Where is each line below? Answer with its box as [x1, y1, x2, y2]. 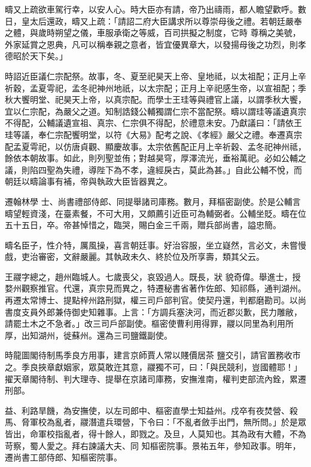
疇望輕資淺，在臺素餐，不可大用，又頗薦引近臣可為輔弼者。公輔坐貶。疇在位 [5, 207, 306, 219]
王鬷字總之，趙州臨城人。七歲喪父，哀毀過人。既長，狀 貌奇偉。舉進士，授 [5, 270, 301, 282]
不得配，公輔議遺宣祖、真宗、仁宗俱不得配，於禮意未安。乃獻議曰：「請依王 [5, 116, 302, 129]
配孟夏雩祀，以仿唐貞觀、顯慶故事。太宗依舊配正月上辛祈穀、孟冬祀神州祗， [5, 140, 306, 152]
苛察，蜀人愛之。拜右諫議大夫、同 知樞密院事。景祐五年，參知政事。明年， [5, 439, 301, 451]
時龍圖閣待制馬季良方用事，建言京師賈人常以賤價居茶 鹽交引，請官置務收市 [5, 349, 301, 361]
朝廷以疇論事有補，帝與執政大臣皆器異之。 [5, 175, 172, 188]
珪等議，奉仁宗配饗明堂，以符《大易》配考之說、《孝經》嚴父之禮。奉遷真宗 [5, 128, 302, 140]
